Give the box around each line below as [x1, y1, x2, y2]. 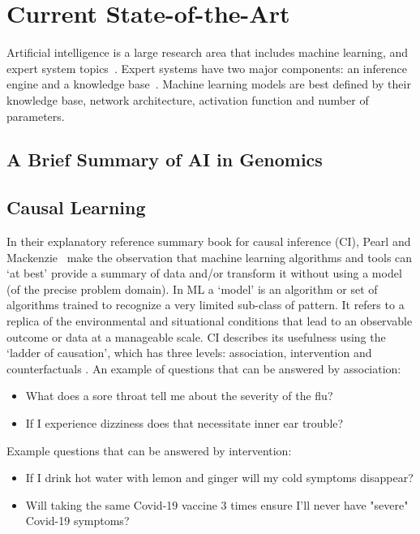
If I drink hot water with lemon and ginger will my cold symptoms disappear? [25, 469, 414, 486]
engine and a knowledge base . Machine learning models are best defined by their [6, 75, 411, 93]
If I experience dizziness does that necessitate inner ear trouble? [25, 415, 344, 432]
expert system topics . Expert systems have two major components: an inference [6, 59, 407, 76]
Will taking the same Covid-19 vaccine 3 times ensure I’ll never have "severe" [25, 496, 409, 513]
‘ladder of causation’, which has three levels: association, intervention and [6, 344, 372, 361]
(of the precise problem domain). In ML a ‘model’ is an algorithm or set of [6, 280, 378, 297]
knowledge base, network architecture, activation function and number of [6, 91, 369, 108]
